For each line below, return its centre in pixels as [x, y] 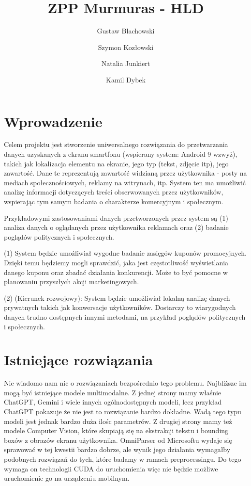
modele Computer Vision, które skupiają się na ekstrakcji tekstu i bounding [116, 430]
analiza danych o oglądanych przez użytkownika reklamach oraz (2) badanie [116, 227]
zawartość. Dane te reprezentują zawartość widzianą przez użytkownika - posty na [125, 173]
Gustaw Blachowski [126, 31]
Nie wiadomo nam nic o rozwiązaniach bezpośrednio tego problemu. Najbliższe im [125, 383]
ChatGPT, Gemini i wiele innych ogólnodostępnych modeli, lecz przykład [113, 402]
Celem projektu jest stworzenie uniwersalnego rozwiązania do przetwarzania [116, 144]
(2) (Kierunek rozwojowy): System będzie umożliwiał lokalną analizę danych [117, 298]
